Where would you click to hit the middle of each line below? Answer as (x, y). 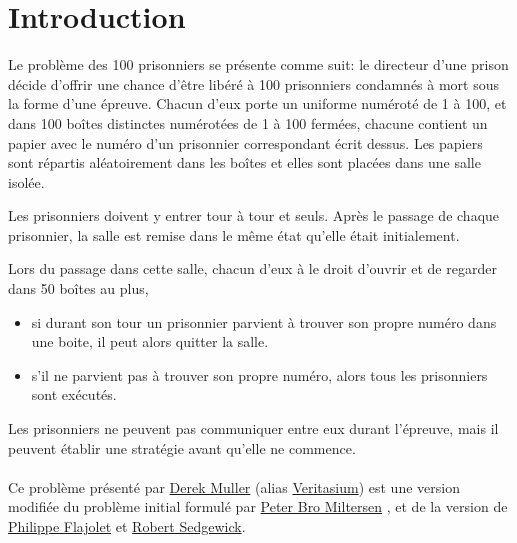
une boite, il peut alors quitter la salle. (150, 341)
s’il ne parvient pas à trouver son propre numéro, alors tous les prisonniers (259, 374)
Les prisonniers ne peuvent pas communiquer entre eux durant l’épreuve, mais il (253, 428)
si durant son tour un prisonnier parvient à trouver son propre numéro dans (264, 321)
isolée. (26, 181)
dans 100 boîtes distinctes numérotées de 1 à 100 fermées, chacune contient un (248, 122)
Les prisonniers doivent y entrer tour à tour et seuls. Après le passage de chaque (254, 215)
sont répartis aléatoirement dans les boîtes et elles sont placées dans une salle (244, 162)
